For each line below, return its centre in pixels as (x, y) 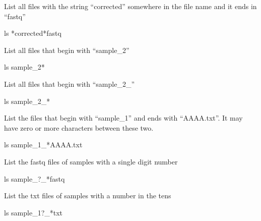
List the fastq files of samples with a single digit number (91, 161)
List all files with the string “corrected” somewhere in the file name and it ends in (130, 6)
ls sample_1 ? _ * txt (34, 212)
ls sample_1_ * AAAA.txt (43, 145)
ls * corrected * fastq (33, 33)
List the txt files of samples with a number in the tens (88, 196)
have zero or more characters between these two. (79, 127)
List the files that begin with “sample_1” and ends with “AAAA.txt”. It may (123, 118)
